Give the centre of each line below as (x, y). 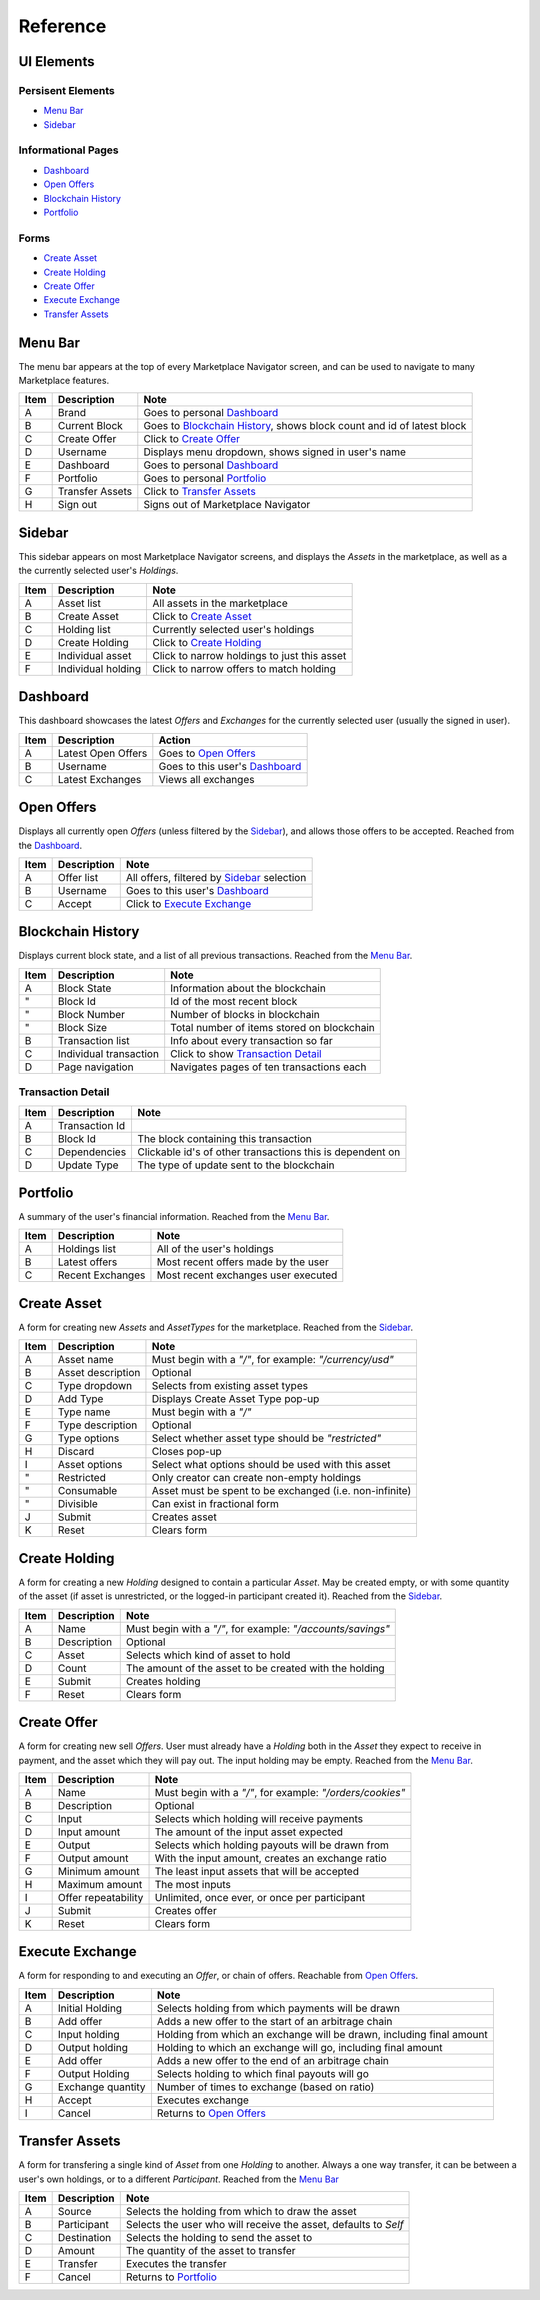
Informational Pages (68, 150)
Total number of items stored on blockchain (272, 1027)
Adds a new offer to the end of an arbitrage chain (273, 2060)
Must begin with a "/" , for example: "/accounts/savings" (257, 1628)
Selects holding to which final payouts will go (262, 2073)
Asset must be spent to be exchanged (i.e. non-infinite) (281, 1491)
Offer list (78, 877)
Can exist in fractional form (215, 1504)
